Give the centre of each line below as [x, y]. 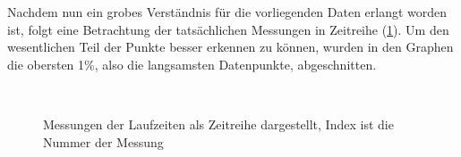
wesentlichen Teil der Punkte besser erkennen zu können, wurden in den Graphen [230, 47]
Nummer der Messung [103, 141]
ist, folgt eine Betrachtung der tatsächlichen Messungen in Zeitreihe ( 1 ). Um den [228, 29]
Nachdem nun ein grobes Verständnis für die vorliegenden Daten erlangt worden [227, 12]
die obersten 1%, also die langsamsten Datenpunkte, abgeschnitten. [192, 64]
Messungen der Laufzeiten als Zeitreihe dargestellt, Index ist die [218, 124]
